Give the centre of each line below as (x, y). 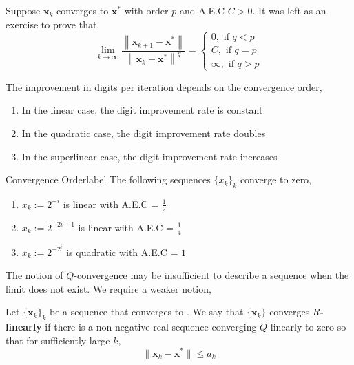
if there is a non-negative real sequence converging (151, 327)
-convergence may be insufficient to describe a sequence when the (211, 275)
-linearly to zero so (307, 327)
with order (146, 10)
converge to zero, (276, 179)
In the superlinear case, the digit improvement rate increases (149, 156)
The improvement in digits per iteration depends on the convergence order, (164, 86)
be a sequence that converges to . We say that (147, 312)
